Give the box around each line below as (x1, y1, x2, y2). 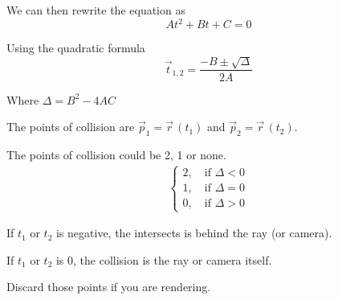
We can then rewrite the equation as (6, 2, 185, 18)
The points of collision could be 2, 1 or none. (6, 146, 226, 162)
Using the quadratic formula (6, 39, 145, 56)
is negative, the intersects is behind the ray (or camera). (55, 224, 332, 241)
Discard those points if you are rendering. (6, 278, 211, 295)
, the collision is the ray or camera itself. (73, 251, 272, 268)
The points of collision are (6, 118, 135, 135)
